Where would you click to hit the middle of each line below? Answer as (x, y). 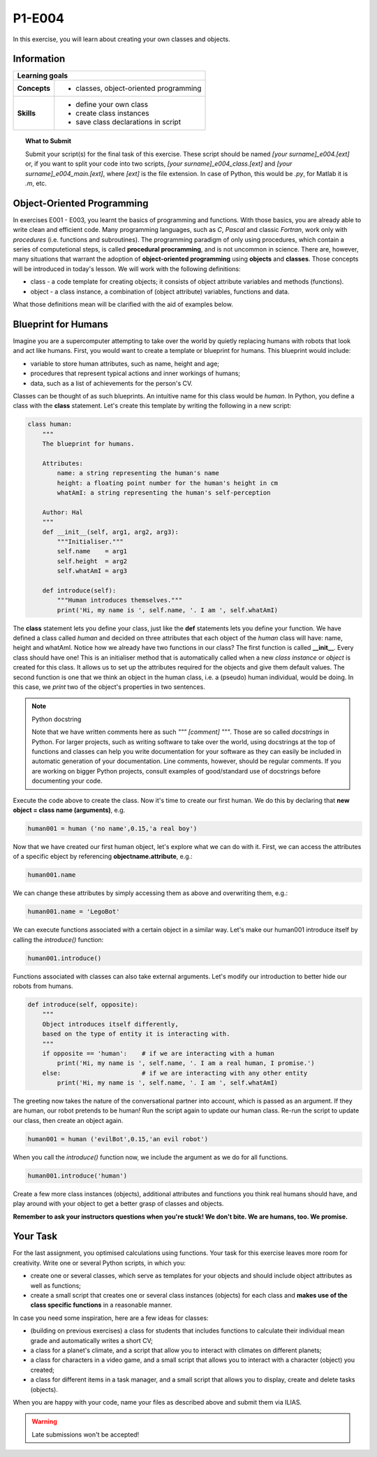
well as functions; (56, 1285)
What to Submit (49, 141)
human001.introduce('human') (77, 1175)
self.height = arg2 (92, 561)
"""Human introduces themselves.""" (120, 600)
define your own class (112, 105)
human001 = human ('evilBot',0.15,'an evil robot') (118, 1139)
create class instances (112, 113)
